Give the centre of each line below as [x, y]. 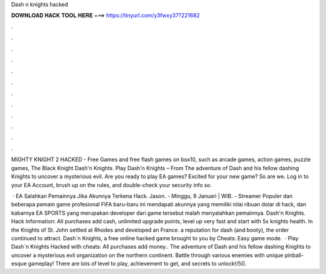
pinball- [294, 255]
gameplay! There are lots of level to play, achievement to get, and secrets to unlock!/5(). [137, 264]
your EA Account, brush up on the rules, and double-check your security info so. [112, 185]
